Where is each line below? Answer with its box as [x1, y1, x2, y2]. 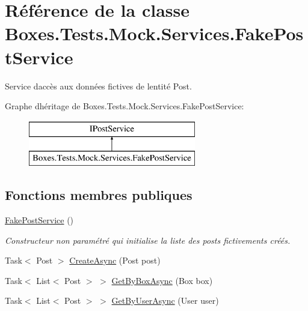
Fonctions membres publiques [5, 186, 192, 204]
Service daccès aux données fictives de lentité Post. [5, 79, 192, 92]
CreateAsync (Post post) [69, 254, 161, 267]
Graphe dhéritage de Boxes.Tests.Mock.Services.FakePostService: [5, 100, 244, 112]
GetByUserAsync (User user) [111, 294, 219, 307]
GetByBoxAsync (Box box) [111, 274, 213, 286]
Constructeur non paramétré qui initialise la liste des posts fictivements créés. [5, 234, 291, 246]
